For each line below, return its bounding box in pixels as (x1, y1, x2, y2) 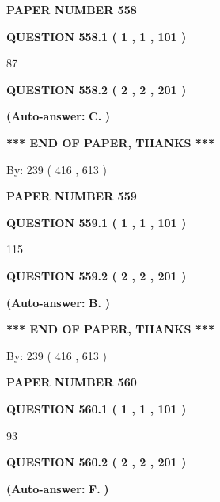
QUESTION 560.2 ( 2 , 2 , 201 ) (6, 454, 187, 470)
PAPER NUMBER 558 (6, 2, 137, 17)
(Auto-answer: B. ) (6, 294, 110, 310)
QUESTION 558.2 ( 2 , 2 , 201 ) (6, 81, 187, 97)
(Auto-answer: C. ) (6, 108, 111, 124)
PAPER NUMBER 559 (6, 188, 137, 204)
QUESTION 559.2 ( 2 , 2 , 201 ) (6, 267, 187, 283)
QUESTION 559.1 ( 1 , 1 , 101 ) (6, 214, 187, 230)
